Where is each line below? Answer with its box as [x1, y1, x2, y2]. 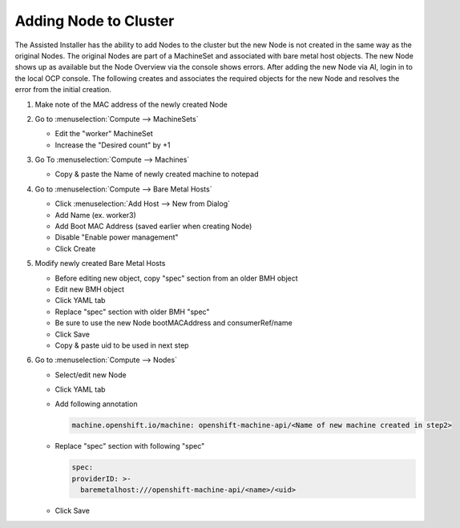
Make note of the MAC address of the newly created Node [34, 99, 228, 109]
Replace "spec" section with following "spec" [54, 441, 205, 451]
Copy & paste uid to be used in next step [54, 341, 189, 350]
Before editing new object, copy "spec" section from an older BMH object [54, 273, 298, 283]
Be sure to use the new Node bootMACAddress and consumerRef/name [54, 318, 293, 328]
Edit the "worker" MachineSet [54, 129, 154, 139]
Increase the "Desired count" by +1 [54, 140, 171, 150]
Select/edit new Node [54, 369, 127, 380]
